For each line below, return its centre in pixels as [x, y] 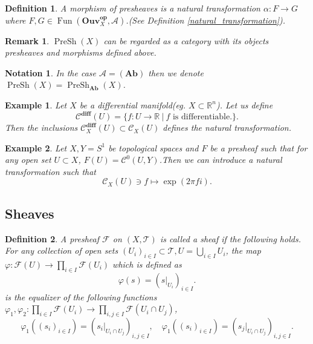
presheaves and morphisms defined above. [81, 52]
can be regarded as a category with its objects [186, 40]
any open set [28, 160]
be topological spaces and [153, 147]
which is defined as [147, 264]
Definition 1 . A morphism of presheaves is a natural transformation [133, 8]
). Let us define [244, 104]
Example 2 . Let [36, 147]
